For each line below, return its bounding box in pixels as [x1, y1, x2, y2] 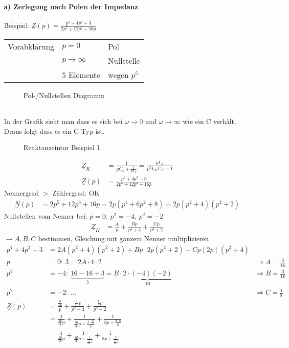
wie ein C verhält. [182, 116, 236, 126]
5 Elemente [62, 69, 100, 80]
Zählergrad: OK [52, 188, 100, 198]
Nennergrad [4, 188, 39, 198]
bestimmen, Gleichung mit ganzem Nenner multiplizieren [38, 233, 209, 243]
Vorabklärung [8, 40, 54, 52]
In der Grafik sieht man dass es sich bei [4, 116, 123, 126]
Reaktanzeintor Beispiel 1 [23, 142, 100, 152]
